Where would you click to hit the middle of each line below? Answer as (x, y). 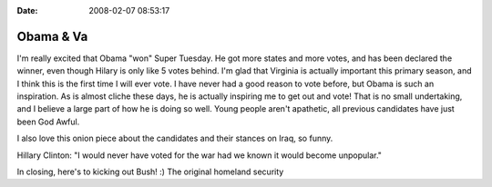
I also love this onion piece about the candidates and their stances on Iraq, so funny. (175, 138)
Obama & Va (52, 36)
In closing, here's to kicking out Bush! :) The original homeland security (150, 172)
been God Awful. (48, 122)
